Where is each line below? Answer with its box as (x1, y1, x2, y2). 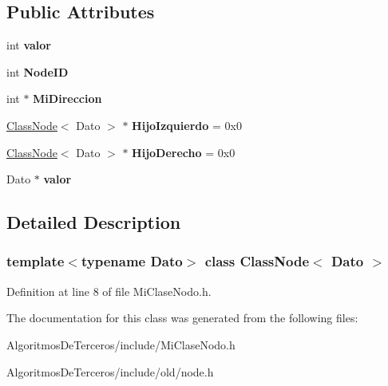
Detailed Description (6, 210, 181, 234)
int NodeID (6, 63, 69, 80)
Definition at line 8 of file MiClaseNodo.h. (6, 282, 212, 299)
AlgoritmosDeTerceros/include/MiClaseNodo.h (6, 336, 236, 353)
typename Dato (81, 251, 183, 271)
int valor (6, 37, 51, 53)
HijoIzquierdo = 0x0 (132, 116, 242, 133)
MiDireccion (33, 90, 102, 107)
